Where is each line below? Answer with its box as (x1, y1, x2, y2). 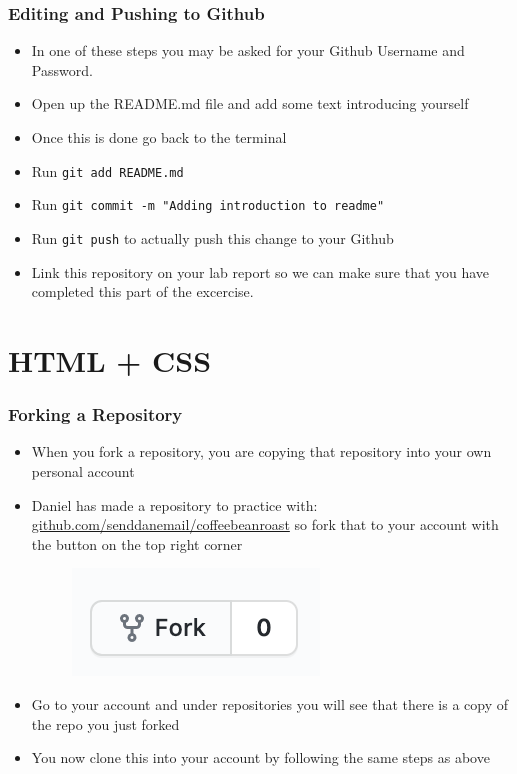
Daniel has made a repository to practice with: (31, 494, 318, 515)
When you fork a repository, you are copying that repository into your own (31, 441, 492, 462)
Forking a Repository (8, 402, 183, 427)
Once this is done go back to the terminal (31, 127, 287, 147)
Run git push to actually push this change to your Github (31, 227, 394, 248)
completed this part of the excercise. (31, 281, 254, 302)
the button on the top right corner (31, 533, 243, 554)
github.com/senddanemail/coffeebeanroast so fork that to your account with (31, 514, 499, 535)
